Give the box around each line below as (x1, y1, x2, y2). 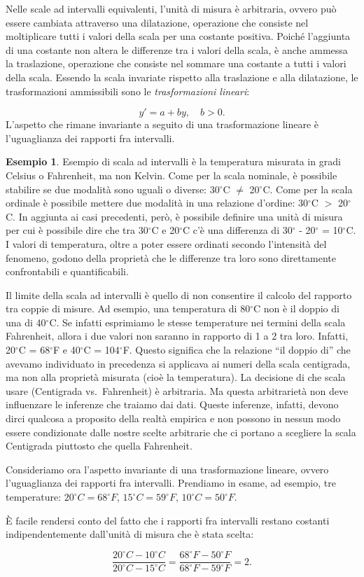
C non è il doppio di (253, 301, 339, 316)
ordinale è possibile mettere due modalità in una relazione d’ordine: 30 (6, 195, 308, 210)
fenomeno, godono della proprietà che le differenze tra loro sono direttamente (6, 250, 337, 265)
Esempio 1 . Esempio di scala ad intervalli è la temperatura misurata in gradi (6, 154, 341, 169)
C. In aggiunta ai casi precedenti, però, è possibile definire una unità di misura (6, 209, 343, 223)
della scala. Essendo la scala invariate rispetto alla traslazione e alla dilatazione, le (6, 69, 358, 84)
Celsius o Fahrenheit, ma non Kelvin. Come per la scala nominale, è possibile (6, 167, 337, 182)
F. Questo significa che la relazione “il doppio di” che (122, 342, 351, 357)
